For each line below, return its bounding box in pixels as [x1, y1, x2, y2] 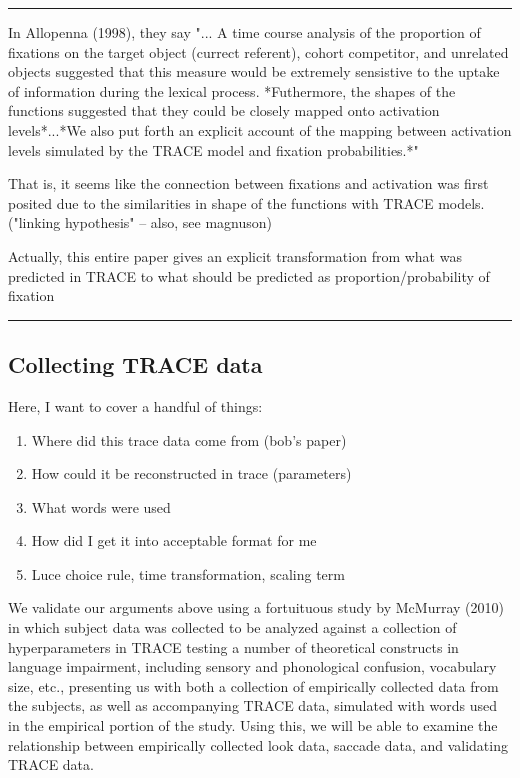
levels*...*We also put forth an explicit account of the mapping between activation [8, 119, 512, 140]
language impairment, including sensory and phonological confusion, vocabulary [8, 656, 497, 677]
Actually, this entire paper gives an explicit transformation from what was [8, 245, 462, 266]
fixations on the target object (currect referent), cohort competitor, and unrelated [8, 41, 509, 62]
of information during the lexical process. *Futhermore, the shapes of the [8, 80, 456, 101]
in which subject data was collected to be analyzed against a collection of [8, 617, 457, 638]
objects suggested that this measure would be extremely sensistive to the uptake [8, 61, 500, 82]
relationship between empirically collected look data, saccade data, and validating [8, 734, 508, 755]
